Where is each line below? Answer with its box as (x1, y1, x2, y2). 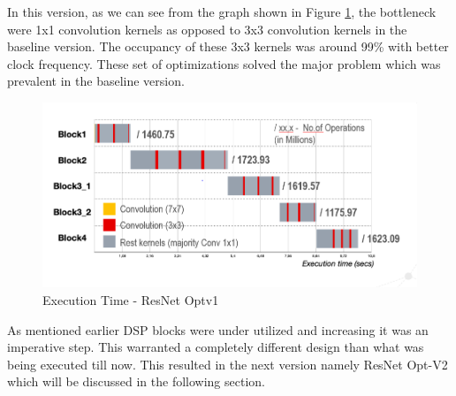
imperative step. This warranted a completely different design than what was (7, 338, 424, 356)
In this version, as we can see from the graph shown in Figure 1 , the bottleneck (7, 3, 437, 20)
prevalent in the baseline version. (7, 72, 185, 90)
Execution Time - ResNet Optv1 (42, 291, 219, 309)
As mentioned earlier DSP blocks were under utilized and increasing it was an (7, 320, 429, 339)
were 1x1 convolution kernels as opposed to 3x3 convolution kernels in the (7, 19, 407, 38)
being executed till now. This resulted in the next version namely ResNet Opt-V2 (7, 354, 448, 373)
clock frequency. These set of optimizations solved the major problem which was (7, 54, 441, 72)
